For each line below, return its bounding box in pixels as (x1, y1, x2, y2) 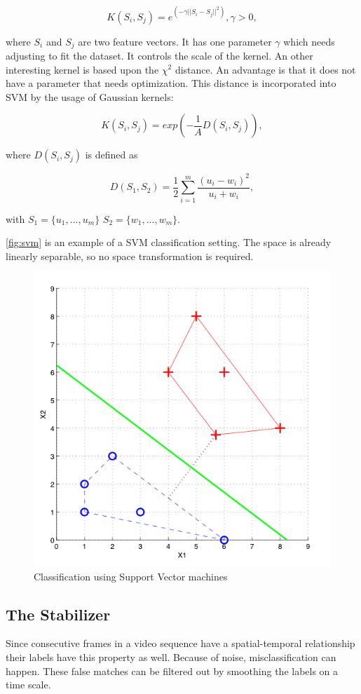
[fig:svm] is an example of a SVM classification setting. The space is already (6, 235, 332, 250)
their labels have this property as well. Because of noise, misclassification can (6, 649, 336, 664)
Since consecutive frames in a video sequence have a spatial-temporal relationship (6, 636, 355, 651)
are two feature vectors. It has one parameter (78, 34, 272, 48)
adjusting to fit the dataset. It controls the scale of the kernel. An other (6, 48, 313, 62)
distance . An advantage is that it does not (175, 62, 356, 76)
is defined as (85, 147, 138, 162)
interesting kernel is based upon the (6, 62, 159, 76)
